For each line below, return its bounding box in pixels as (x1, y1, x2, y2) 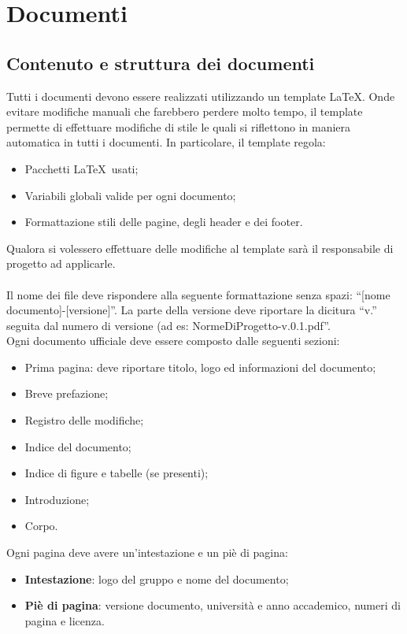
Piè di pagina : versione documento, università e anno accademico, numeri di (24, 597, 401, 614)
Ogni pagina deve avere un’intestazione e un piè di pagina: (6, 544, 288, 561)
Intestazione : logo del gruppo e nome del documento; (24, 570, 289, 587)
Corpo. (24, 517, 58, 534)
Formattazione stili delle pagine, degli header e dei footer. (24, 213, 303, 230)
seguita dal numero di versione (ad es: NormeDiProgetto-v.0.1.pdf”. (6, 317, 331, 333)
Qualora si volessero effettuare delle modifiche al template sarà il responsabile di (6, 239, 394, 256)
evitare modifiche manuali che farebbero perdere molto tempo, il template (6, 103, 363, 120)
